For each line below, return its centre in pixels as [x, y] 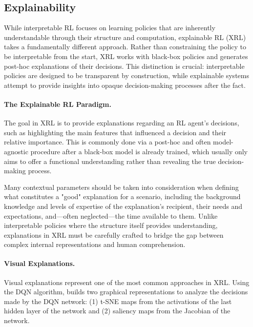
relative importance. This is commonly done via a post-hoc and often [107, 142]
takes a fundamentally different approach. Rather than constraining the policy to [125, 47]
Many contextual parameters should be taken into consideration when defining [121, 187]
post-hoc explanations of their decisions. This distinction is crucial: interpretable [124, 66]
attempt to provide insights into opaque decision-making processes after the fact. [125, 85]
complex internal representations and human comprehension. [95, 244]
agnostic [16, 151]
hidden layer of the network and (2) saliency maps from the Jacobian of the [117, 311]
